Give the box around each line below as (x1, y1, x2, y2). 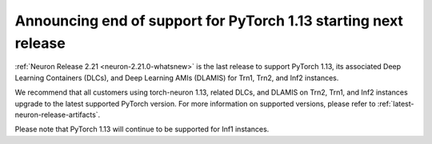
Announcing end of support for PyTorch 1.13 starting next (14, 12, 404, 29)
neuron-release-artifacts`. (14, 110, 101, 119)
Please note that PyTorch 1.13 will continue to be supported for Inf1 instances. (14, 124, 270, 134)
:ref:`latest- (377, 99, 414, 108)
